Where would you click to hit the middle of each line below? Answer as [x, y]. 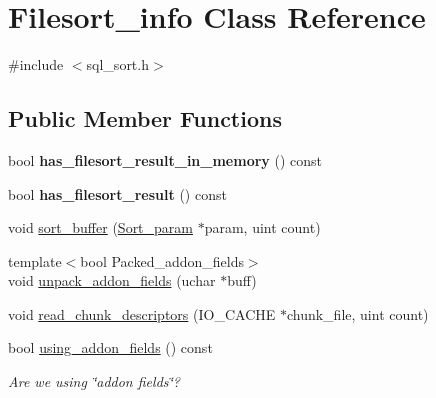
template [35, 260]
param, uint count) [262, 227]
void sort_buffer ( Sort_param [100, 227]
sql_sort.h [117, 64]
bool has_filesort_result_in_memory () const [165, 159]
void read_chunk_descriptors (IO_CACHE [142, 313]
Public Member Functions [145, 118]
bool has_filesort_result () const [117, 193]
